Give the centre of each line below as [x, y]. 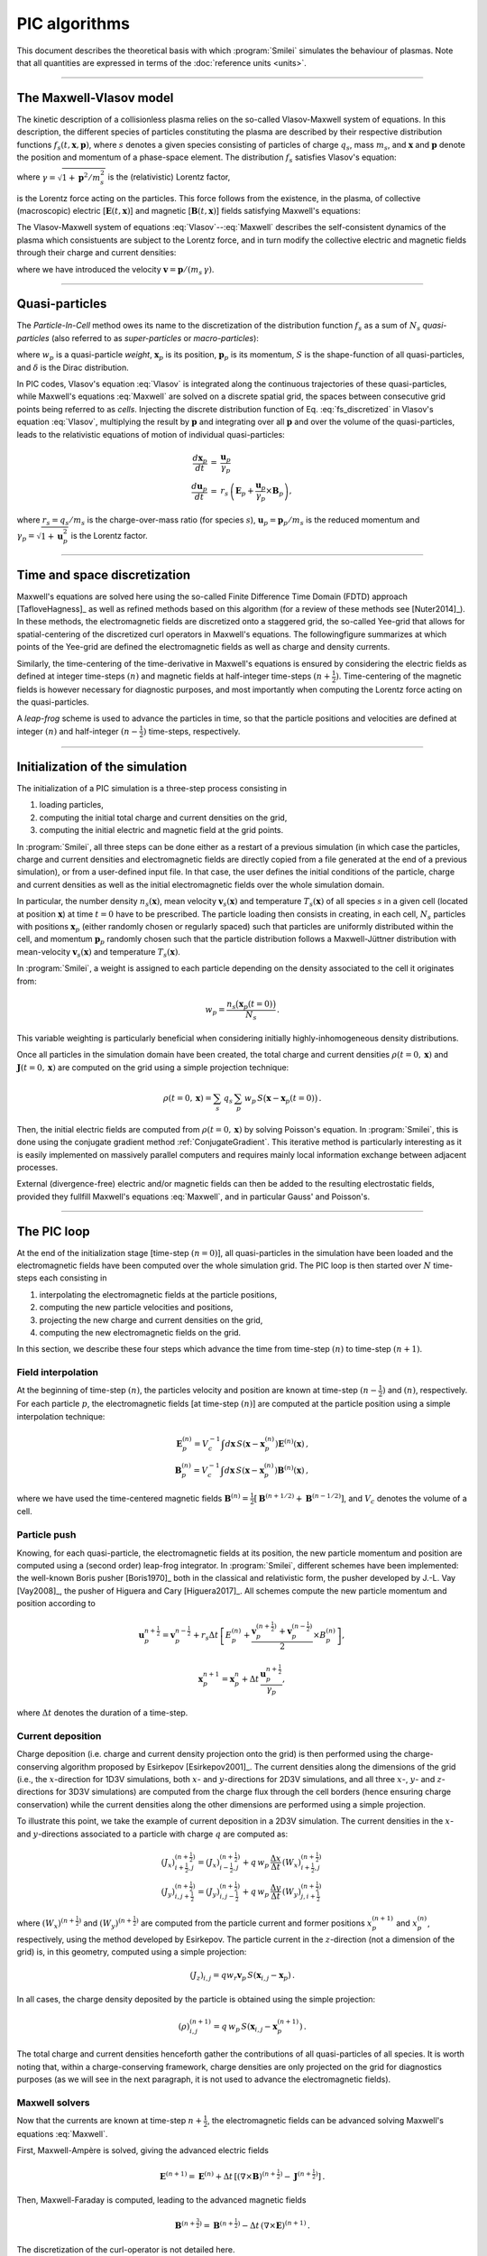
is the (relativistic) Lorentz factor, [169, 177]
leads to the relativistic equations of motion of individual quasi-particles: [151, 434]
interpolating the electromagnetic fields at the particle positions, [158, 1294]
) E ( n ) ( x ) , [292, 1442]
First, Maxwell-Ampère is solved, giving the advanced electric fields [143, 2150]
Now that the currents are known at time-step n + [110, 2121]
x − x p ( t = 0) [290, 1099]
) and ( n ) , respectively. [425, 1391]
